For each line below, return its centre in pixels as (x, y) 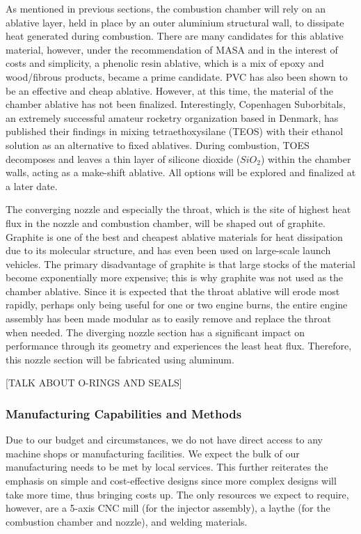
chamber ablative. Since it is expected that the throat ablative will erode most (173, 291)
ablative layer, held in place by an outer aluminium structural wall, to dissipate (175, 22)
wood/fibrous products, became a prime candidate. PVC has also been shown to (177, 76)
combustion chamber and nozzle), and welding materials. (127, 521)
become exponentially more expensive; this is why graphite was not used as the (175, 277)
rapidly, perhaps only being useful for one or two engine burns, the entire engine (177, 305)
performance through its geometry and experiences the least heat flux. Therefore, (179, 346)
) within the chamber (306, 158)
